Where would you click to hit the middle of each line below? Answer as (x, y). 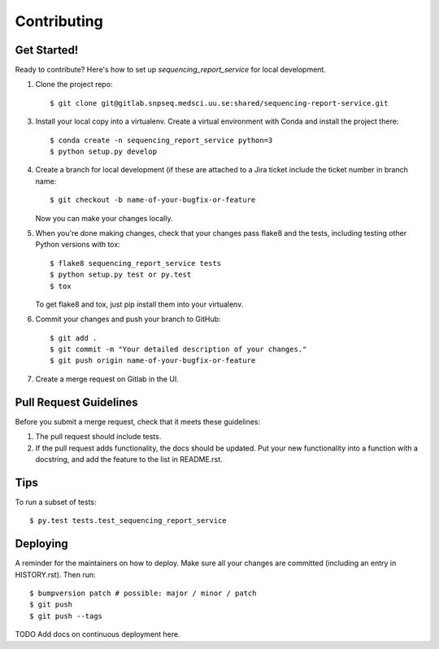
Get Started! (47, 50)
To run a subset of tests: (56, 502)
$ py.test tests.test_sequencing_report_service (128, 521)
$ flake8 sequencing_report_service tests (136, 263)
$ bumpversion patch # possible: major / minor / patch (143, 593)
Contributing (59, 21)
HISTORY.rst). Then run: (55, 574)
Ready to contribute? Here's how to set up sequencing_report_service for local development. (171, 70)
